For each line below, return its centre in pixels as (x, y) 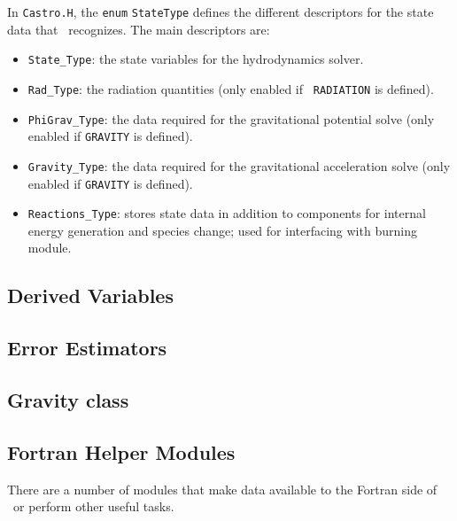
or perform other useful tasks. (93, 506)
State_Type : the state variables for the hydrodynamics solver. (196, 59)
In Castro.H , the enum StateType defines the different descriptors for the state (221, 12)
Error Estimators (87, 348)
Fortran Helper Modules (121, 451)
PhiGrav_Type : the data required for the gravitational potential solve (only (231, 118)
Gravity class (68, 399)
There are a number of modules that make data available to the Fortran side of (222, 489)
